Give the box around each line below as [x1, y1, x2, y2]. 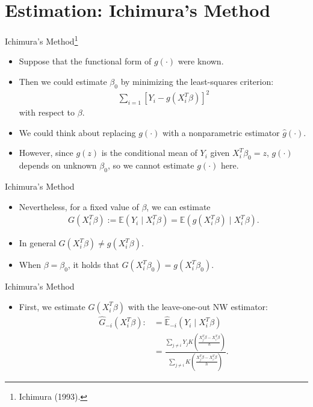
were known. [178, 55, 224, 67]
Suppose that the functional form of [19, 55, 152, 67]
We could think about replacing [19, 126, 136, 138]
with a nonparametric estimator [162, 126, 280, 138]
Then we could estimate [19, 75, 107, 87]
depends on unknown [19, 159, 97, 172]
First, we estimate [19, 300, 85, 312]
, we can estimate [146, 200, 211, 213]
